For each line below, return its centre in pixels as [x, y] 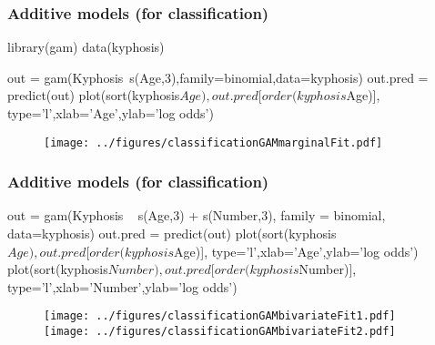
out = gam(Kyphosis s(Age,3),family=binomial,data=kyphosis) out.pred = [218, 77]
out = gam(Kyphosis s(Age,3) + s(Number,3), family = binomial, [197, 215]
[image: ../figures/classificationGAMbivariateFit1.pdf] [220, 316]
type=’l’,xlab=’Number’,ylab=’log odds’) [122, 286]
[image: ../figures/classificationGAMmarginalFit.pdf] [213, 142]
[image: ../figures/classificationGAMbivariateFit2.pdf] [220, 332]
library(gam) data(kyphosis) [86, 47]
